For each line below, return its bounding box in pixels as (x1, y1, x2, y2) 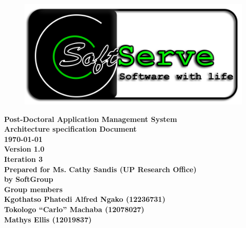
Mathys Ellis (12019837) (4, 214, 92, 224)
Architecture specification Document (4, 123, 137, 134)
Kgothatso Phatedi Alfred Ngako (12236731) (4, 194, 166, 204)
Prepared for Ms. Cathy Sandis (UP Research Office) (4, 163, 197, 174)
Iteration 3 (4, 153, 43, 164)
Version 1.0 (4, 143, 45, 154)
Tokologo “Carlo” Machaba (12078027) (4, 203, 145, 214)
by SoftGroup (4, 174, 53, 184)
